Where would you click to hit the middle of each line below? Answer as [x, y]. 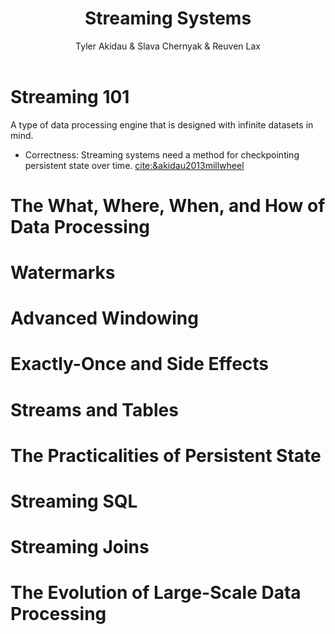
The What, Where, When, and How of [168, 205]
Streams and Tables [94, 409]
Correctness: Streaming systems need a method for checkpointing [162, 154]
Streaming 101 [70, 96]
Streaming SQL [74, 501]
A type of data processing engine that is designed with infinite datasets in [162, 124]
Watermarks [63, 273]
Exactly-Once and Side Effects [140, 364]
